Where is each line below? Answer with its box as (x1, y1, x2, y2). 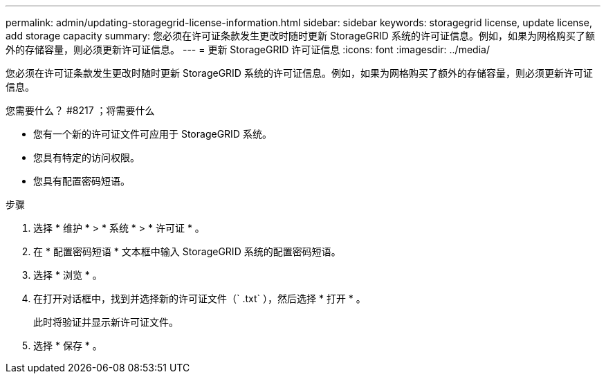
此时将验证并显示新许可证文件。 (33, 316, 178, 328)
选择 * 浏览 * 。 (33, 269, 102, 281)
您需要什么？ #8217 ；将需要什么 (6, 104, 155, 116)
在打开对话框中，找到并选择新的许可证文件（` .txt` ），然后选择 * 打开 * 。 (33, 293, 366, 304)
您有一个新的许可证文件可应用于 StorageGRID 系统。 (33, 128, 272, 140)
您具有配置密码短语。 (33, 175, 130, 187)
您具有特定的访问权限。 (33, 151, 140, 163)
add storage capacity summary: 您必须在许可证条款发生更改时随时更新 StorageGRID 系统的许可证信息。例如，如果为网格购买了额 (6, 30, 595, 41)
